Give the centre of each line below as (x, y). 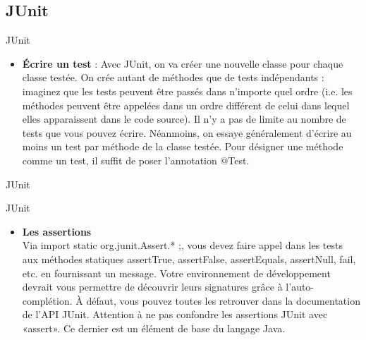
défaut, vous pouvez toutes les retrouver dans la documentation (223, 300)
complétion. (47, 300)
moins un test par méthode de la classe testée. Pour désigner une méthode (183, 146)
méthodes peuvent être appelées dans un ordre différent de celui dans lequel (186, 105)
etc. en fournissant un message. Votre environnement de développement (176, 273)
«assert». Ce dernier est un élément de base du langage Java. (154, 328)
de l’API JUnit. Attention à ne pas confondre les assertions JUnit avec (175, 314)
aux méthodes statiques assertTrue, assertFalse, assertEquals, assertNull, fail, (189, 259)
